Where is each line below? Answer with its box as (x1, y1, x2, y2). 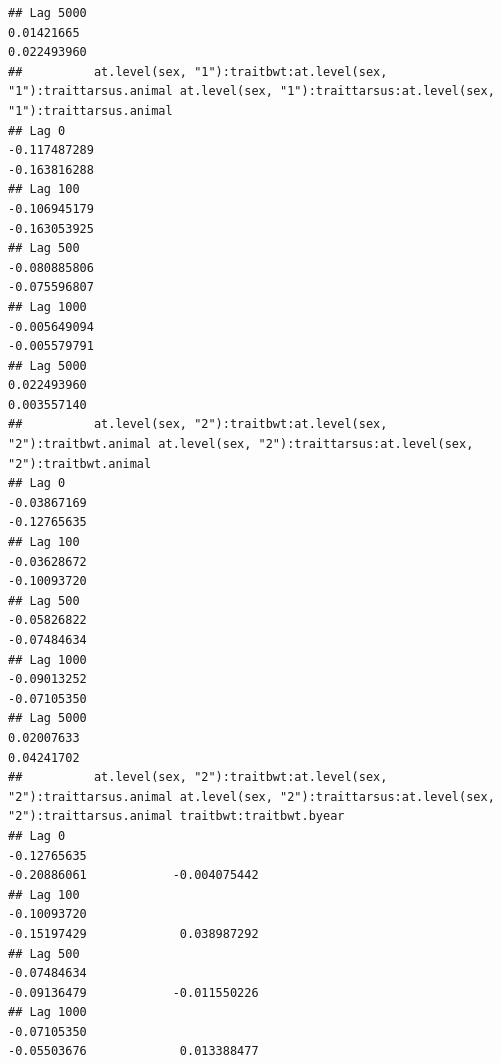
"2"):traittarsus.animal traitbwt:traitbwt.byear (8, 809, 345, 824)
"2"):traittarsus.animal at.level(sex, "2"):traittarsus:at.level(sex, (8, 789, 495, 804)
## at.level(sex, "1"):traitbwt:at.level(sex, (8, 64, 388, 79)
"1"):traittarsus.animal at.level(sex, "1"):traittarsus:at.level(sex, (8, 84, 495, 99)
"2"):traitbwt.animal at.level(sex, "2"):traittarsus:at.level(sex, (8, 437, 474, 452)
